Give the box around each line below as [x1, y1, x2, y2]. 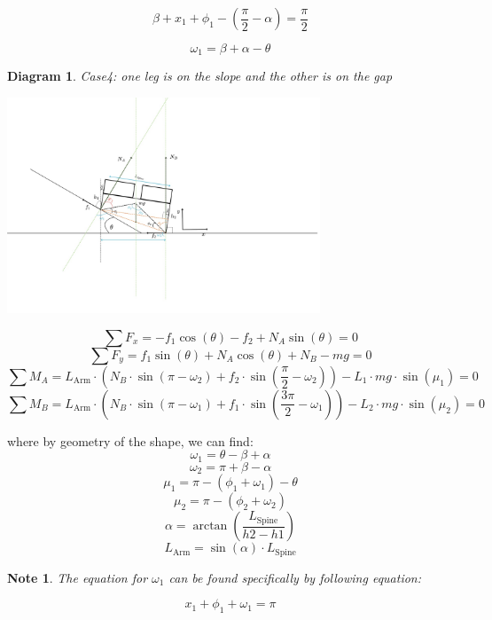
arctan [192, 520, 228, 533]
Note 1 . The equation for [7, 568, 148, 586]
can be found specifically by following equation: [168, 568, 422, 586]
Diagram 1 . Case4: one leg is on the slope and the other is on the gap [7, 67, 393, 85]
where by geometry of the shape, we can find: [7, 431, 254, 450]
